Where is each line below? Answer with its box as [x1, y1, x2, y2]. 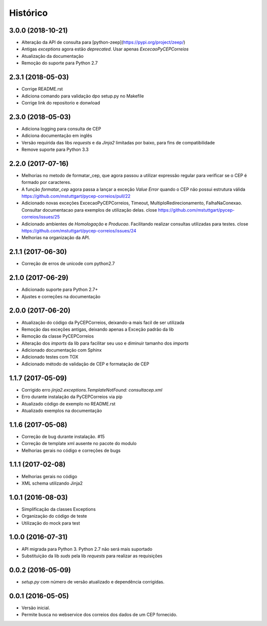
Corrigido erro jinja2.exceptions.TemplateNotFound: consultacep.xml [21, 387, 163, 393]
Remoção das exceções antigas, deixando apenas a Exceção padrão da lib [21, 326, 174, 332]
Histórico [9, 7, 48, 18]
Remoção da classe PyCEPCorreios [21, 333, 94, 339]
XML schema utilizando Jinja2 [21, 480, 83, 486]
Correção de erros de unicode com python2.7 [21, 261, 115, 267]
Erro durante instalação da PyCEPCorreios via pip [21, 394, 123, 400]
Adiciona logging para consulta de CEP [21, 126, 101, 132]
